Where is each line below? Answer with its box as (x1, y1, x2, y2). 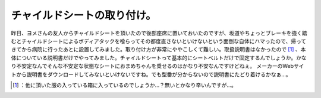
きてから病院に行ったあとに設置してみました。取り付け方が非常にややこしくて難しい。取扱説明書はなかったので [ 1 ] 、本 (11, 46, 306, 53)
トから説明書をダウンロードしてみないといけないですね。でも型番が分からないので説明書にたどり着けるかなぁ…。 (11, 71, 291, 78)
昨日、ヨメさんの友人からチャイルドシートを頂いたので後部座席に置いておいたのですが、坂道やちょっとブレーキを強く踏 (11, 30, 307, 37)
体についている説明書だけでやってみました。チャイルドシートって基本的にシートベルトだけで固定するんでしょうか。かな (11, 54, 307, 61)
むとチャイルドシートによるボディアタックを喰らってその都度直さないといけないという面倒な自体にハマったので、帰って (11, 37, 307, 44)
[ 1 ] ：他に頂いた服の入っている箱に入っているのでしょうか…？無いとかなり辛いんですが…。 (12, 81, 237, 89)
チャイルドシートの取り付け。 (11, 9, 157, 22)
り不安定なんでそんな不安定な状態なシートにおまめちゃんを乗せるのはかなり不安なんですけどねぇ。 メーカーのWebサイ (11, 63, 304, 70)
